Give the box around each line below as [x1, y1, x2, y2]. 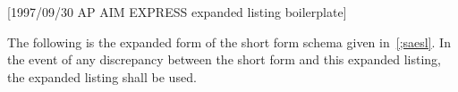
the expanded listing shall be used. [7, 67, 197, 86]
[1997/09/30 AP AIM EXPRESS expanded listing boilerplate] [7, 3, 347, 21]
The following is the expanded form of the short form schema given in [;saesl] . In [7, 32, 451, 51]
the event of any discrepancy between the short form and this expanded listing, [7, 50, 441, 69]
